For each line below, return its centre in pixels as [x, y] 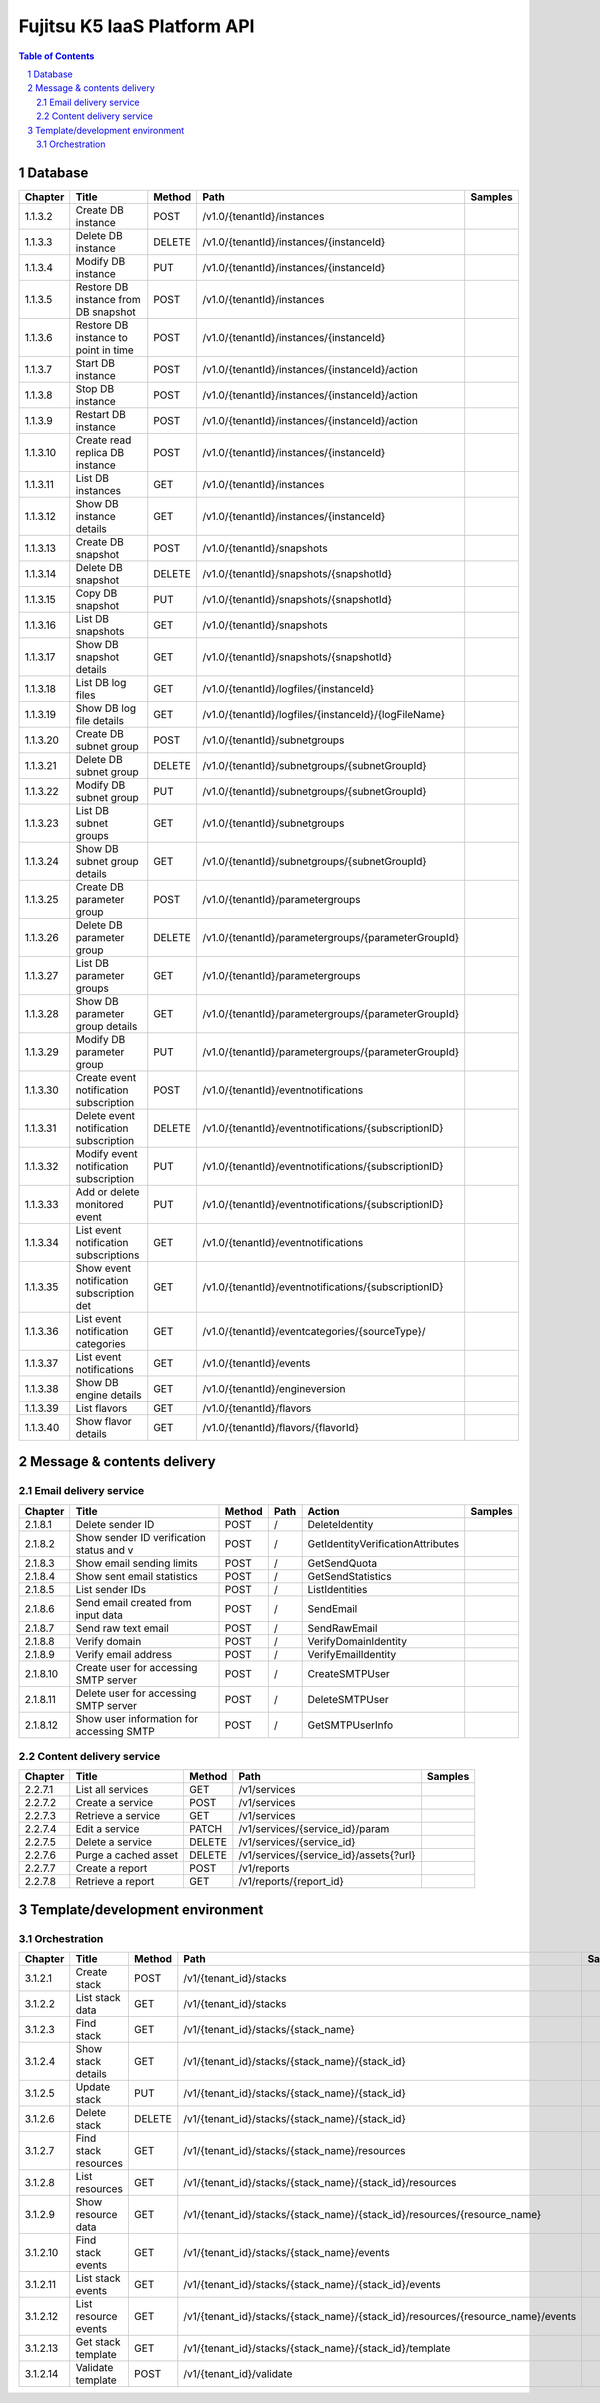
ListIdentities [337, 1589]
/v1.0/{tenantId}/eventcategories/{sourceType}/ [314, 1331]
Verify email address [124, 1654]
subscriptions [107, 1255]
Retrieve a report [115, 1882]
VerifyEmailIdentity [352, 1654]
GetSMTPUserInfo [350, 1725]
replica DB [100, 452]
